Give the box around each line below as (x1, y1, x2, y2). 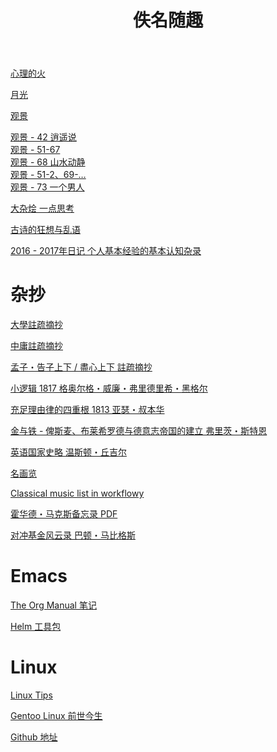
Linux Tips (10, 689, 53, 701)
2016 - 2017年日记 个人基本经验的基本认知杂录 (10, 245, 202, 257)
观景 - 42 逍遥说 (10, 131, 77, 143)
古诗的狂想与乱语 (10, 224, 81, 236)
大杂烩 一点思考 (10, 202, 75, 215)
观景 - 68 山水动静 (10, 156, 86, 168)
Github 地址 (10, 731, 58, 743)
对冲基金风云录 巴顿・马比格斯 (10, 529, 136, 541)
